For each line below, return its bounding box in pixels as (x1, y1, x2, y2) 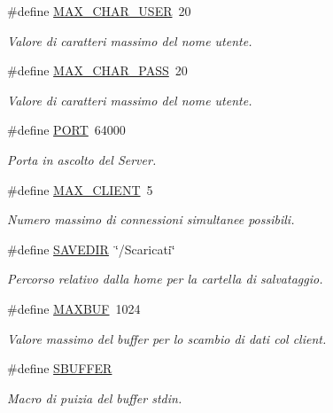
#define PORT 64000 (7, 121, 126, 139)
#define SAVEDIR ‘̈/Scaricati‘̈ (7, 239, 175, 258)
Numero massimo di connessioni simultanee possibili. (7, 210, 295, 229)
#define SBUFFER (7, 359, 112, 378)
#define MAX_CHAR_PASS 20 (7, 61, 188, 80)
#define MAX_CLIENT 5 (7, 180, 153, 199)
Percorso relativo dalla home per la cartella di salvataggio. (7, 269, 323, 288)
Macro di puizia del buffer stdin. (7, 388, 182, 407)
